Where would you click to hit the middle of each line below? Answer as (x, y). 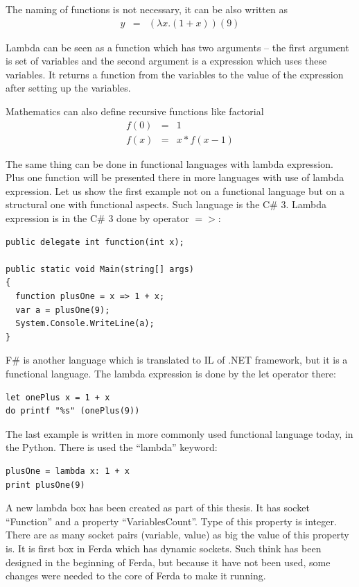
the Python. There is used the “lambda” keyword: (112, 447)
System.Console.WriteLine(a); (85, 324)
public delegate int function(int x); (95, 242)
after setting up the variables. (68, 88)
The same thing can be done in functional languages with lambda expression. (169, 163)
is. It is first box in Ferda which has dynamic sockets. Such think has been (164, 548)
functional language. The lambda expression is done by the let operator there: (171, 373)
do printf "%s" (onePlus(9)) (73, 411)
